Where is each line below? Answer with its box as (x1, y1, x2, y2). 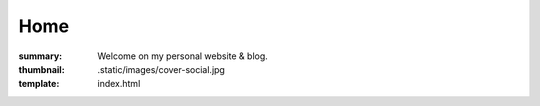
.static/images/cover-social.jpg (97, 63, 225, 75)
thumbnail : (18, 63, 65, 75)
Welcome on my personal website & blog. (97, 50, 269, 62)
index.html (97, 78, 141, 90)
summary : (18, 50, 63, 62)
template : (18, 78, 60, 90)
